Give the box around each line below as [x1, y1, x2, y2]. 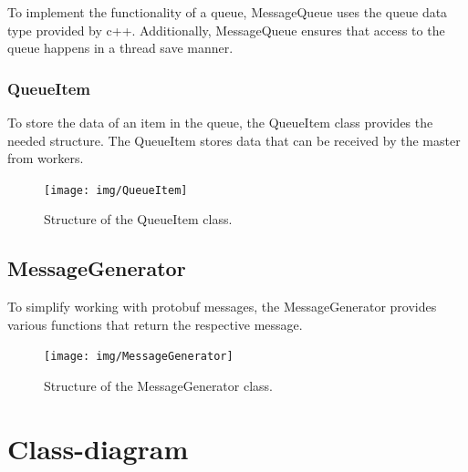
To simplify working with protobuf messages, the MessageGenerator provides [7, 297, 437, 316]
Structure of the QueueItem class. [44, 210, 233, 229]
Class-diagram [7, 429, 189, 467]
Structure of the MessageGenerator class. [44, 376, 273, 395]
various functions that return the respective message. [7, 314, 303, 333]
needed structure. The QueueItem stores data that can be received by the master [7, 130, 461, 149]
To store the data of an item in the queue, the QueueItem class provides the [7, 113, 433, 131]
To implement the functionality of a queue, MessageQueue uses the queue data [7, 3, 448, 21]
